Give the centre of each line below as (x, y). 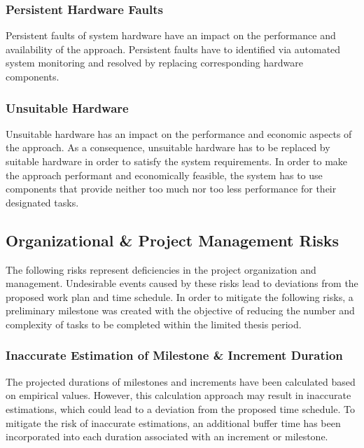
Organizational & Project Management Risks (173, 240)
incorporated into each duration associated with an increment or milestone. (167, 436)
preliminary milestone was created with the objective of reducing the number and (180, 310)
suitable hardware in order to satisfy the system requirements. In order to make (177, 161)
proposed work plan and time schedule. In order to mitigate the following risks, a (180, 296)
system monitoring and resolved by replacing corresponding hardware (154, 63)
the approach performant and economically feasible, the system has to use (164, 175)
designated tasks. (42, 202)
